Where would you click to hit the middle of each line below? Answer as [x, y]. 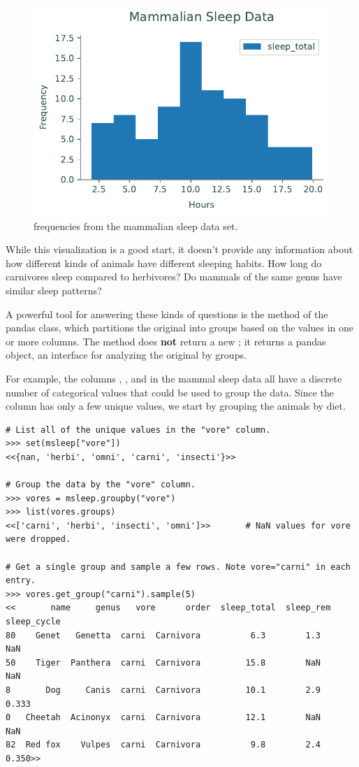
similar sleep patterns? [54, 290]
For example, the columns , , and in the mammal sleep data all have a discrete [174, 378]
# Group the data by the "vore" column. [101, 485]
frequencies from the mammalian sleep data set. [136, 225]
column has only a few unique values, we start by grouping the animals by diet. [176, 406]
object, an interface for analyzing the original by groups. [126, 355]
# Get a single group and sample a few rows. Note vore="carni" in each [178, 567]
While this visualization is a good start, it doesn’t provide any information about [179, 249]
